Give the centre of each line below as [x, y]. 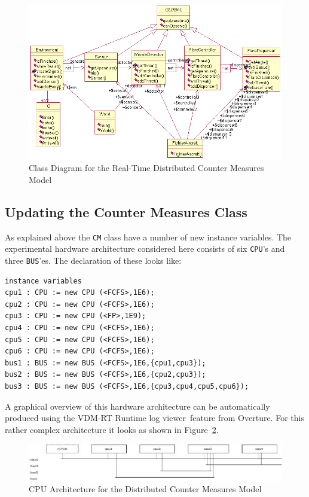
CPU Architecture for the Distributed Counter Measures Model [145, 489]
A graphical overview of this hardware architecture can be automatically [137, 406]
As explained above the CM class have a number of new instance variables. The [148, 237]
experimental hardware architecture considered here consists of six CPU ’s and [145, 248]
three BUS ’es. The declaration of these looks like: [93, 260]
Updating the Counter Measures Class [126, 211]
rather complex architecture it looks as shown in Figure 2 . [112, 429]
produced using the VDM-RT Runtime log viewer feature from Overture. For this [154, 418]
